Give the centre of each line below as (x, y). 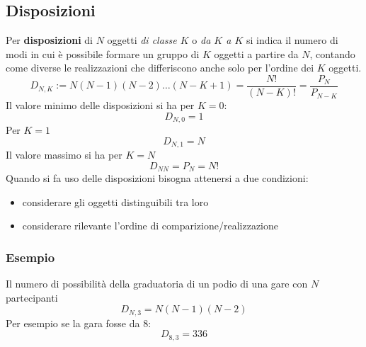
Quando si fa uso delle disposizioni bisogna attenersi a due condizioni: (157, 178)
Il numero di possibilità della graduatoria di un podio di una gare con (157, 284)
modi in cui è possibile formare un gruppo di (103, 53)
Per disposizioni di (49, 40)
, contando (332, 53)
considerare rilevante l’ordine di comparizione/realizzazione (150, 226)
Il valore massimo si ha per (64, 155)
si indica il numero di (292, 40)
